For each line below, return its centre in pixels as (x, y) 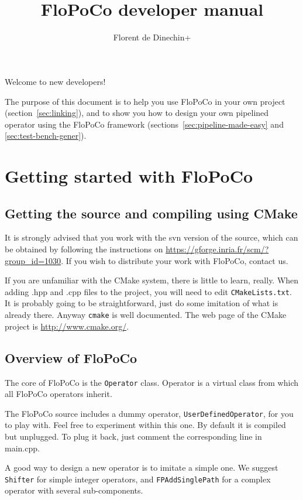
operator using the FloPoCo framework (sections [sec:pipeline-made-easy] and (144, 124)
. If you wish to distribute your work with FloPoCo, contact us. (175, 260)
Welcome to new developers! (55, 81)
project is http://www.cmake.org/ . (67, 326)
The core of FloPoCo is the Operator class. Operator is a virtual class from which (152, 382)
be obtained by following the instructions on (84, 249)
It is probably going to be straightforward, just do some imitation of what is (142, 303)
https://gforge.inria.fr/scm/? (217, 249)
